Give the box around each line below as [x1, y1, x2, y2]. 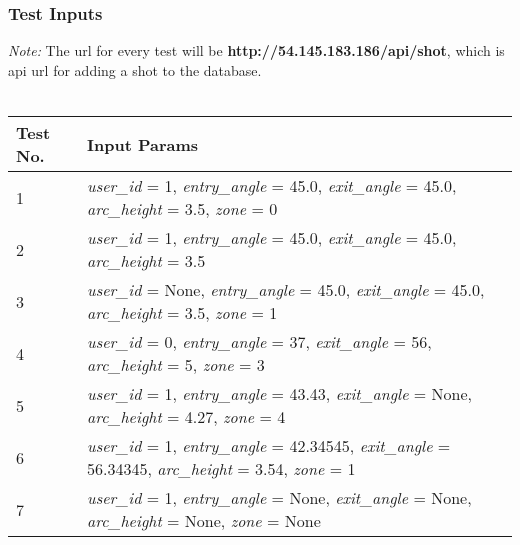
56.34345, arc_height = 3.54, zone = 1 [87, 457, 356, 480]
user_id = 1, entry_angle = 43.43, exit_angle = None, [87, 382, 473, 405]
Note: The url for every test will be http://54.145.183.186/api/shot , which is [8, 40, 505, 61]
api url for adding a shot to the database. [8, 59, 262, 80]
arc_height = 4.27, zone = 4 [87, 405, 286, 428]
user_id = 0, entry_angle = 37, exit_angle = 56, [87, 330, 432, 353]
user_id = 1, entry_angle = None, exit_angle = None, [87, 486, 472, 509]
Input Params [87, 132, 199, 156]
